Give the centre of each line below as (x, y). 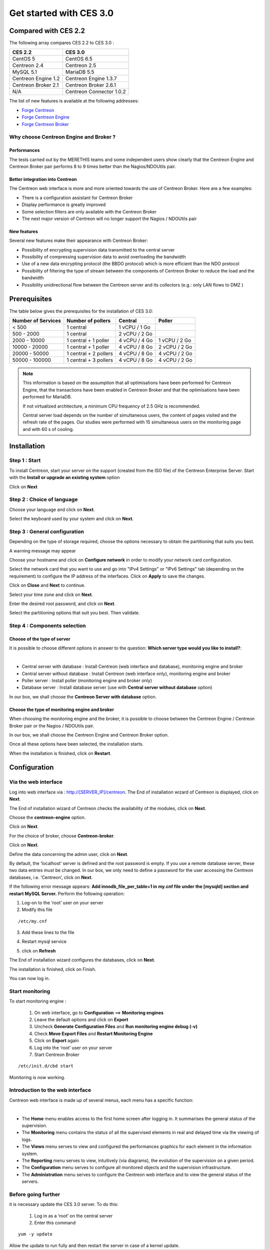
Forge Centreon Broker (45, 124)
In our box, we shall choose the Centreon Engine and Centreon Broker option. (89, 734)
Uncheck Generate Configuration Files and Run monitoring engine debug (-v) (116, 1026)
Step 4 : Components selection (47, 626)
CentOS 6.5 (79, 59)
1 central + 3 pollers (90, 360)
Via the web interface (36, 782)
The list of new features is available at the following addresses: (74, 101)
